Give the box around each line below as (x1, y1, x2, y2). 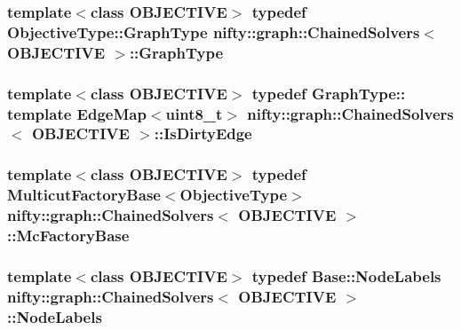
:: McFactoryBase (7, 224, 130, 247)
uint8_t (165, 102, 223, 124)
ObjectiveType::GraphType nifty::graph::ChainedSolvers (7, 20, 420, 43)
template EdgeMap (7, 102, 147, 124)
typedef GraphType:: (251, 82, 406, 104)
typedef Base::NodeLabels (251, 264, 441, 287)
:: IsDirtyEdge (154, 122, 252, 145)
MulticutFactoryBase (7, 184, 161, 206)
